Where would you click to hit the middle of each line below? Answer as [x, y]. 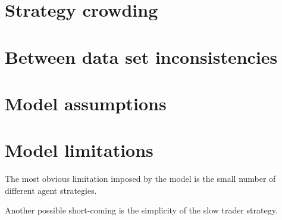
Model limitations [79, 150]
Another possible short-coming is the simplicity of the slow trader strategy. [141, 210]
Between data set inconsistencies [141, 56]
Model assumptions [86, 103]
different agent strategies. [51, 190]
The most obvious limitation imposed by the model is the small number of [140, 179]
